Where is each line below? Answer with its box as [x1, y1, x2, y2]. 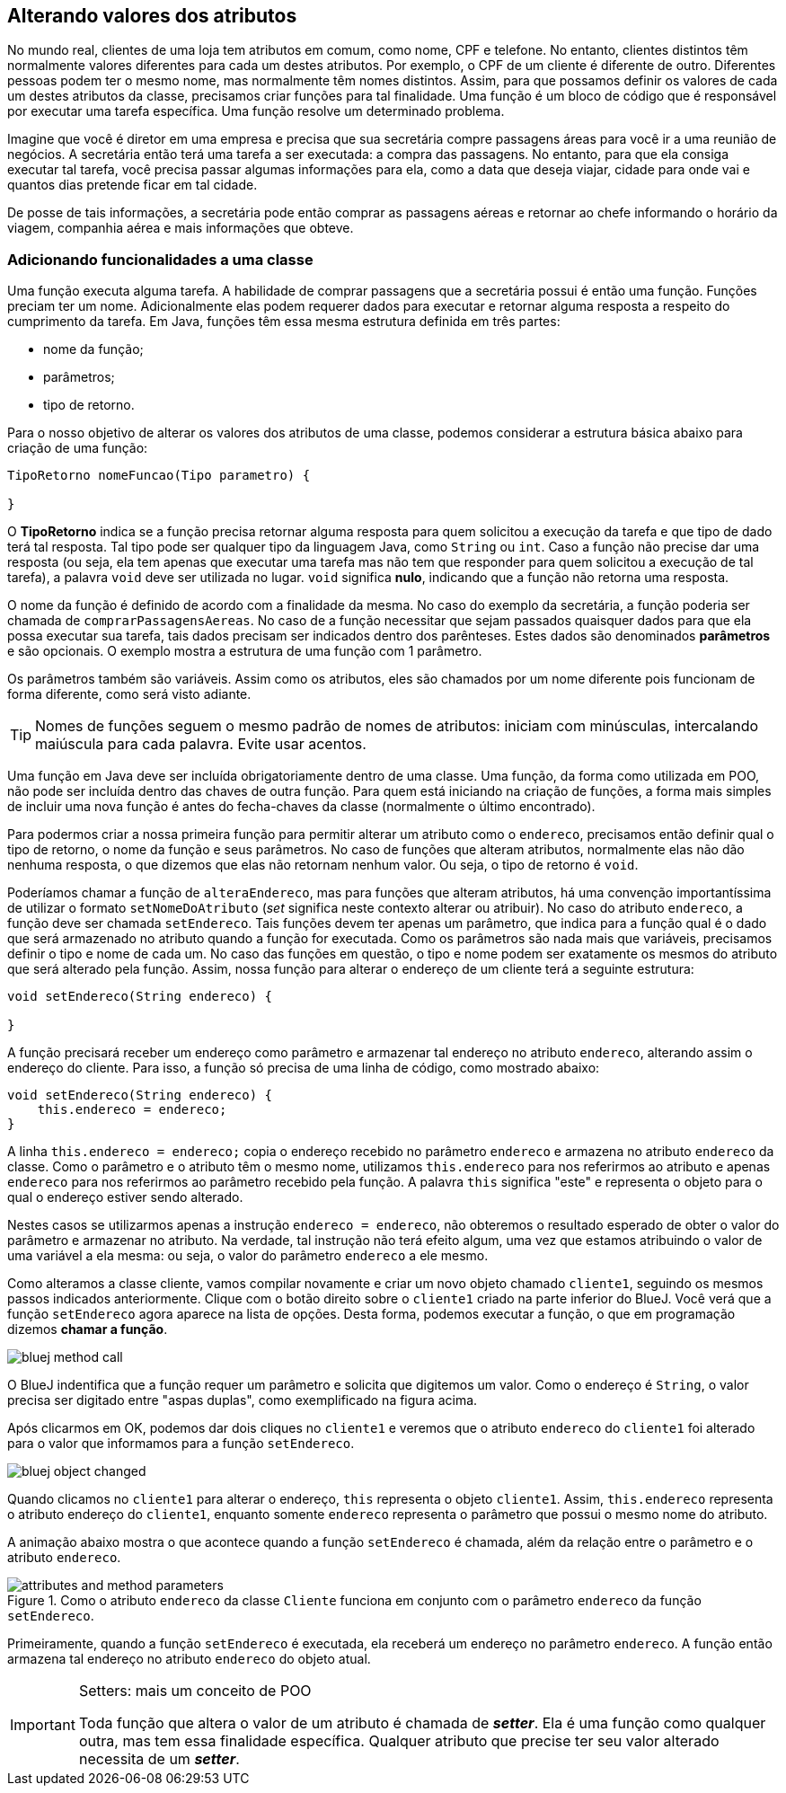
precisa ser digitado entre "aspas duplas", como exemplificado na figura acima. [7, 1392, 478, 1409]
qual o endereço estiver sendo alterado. [7, 1189, 243, 1206]
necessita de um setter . [78, 1750, 240, 1769]
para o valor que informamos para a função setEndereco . [7, 1435, 355, 1452]
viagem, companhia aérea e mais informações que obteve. [7, 220, 354, 236]
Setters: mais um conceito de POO [78, 1682, 312, 1700]
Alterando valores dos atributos [7, 4, 297, 27]
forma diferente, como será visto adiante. [7, 686, 252, 702]
